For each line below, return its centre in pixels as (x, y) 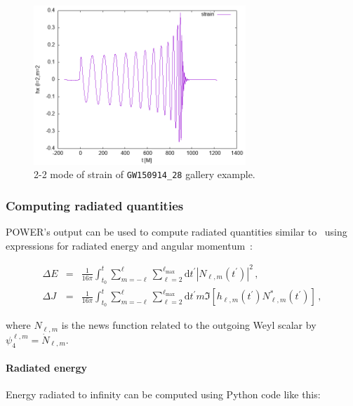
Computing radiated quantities (95, 205)
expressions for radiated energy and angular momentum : (129, 245)
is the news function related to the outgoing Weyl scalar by (189, 325)
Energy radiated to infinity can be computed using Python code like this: (163, 394)
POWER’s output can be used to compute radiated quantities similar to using (176, 232)
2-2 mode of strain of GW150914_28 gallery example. (145, 174)
